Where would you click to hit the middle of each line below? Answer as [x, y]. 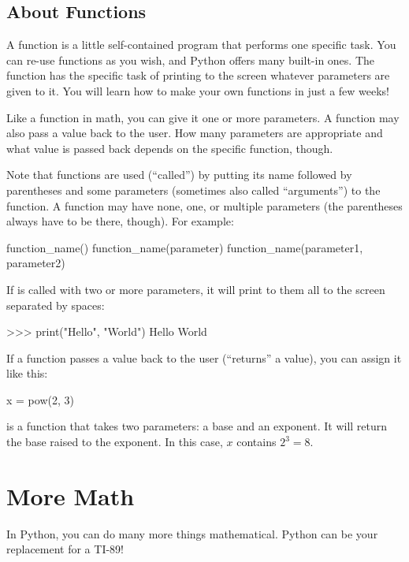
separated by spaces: [56, 305]
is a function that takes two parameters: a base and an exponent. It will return [197, 426]
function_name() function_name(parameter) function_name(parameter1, [185, 247]
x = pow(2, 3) [40, 399]
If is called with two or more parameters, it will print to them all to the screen [196, 289]
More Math [71, 495]
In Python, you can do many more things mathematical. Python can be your [192, 533]
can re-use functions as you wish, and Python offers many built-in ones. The [191, 60]
